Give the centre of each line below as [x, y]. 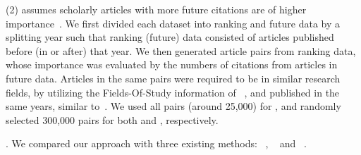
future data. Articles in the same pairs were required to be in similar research [173, 78]
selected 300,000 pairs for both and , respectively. [112, 119]
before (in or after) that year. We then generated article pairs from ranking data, [181, 50]
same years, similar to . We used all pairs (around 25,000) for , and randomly [173, 106]
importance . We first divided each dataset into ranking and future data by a [173, 23]
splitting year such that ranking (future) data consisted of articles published [170, 37]
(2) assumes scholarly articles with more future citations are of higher [156, 9]
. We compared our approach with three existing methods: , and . [156, 143]
